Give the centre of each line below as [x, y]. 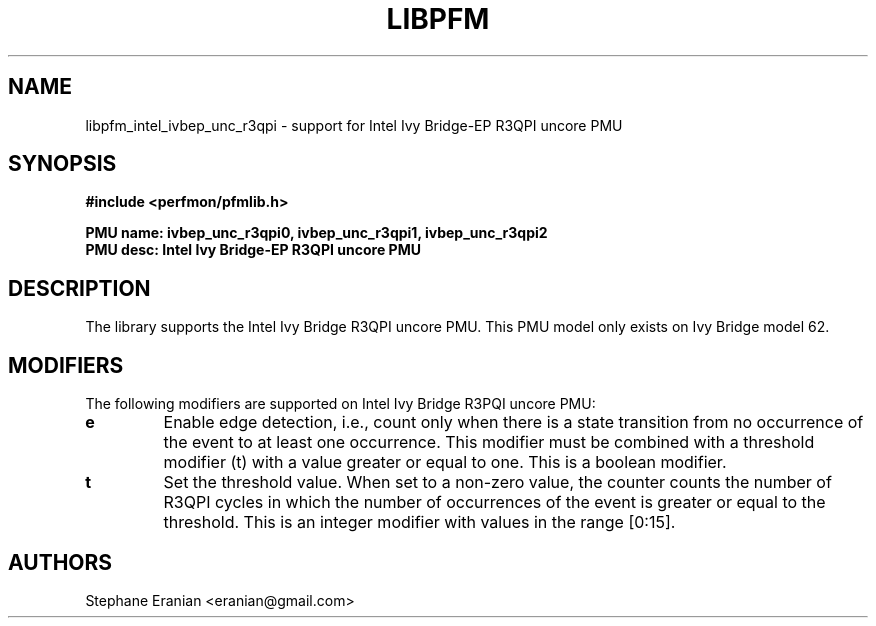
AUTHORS [60, 562]
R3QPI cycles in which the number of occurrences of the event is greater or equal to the [494, 502]
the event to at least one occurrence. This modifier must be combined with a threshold [489, 442]
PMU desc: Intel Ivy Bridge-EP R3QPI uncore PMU [253, 250]
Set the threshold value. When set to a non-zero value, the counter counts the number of [497, 482]
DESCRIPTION [79, 288]
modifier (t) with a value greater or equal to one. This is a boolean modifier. [445, 462]
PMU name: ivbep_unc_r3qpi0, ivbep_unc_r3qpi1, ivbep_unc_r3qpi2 [316, 233]
